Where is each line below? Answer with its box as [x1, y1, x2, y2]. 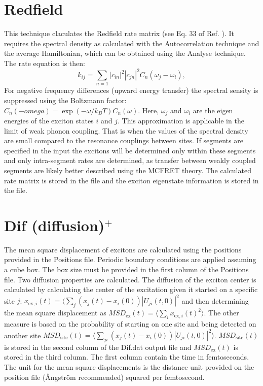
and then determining [181, 295, 249, 306]
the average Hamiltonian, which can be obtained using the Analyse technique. [4, 48, 246, 58]
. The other [204, 307, 239, 318]
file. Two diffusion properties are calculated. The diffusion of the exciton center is [4, 274, 256, 284]
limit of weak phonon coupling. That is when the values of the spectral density [4, 125, 248, 136]
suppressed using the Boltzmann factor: [4, 94, 127, 105]
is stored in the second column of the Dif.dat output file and [4, 341, 192, 352]
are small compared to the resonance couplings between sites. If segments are [4, 135, 243, 146]
